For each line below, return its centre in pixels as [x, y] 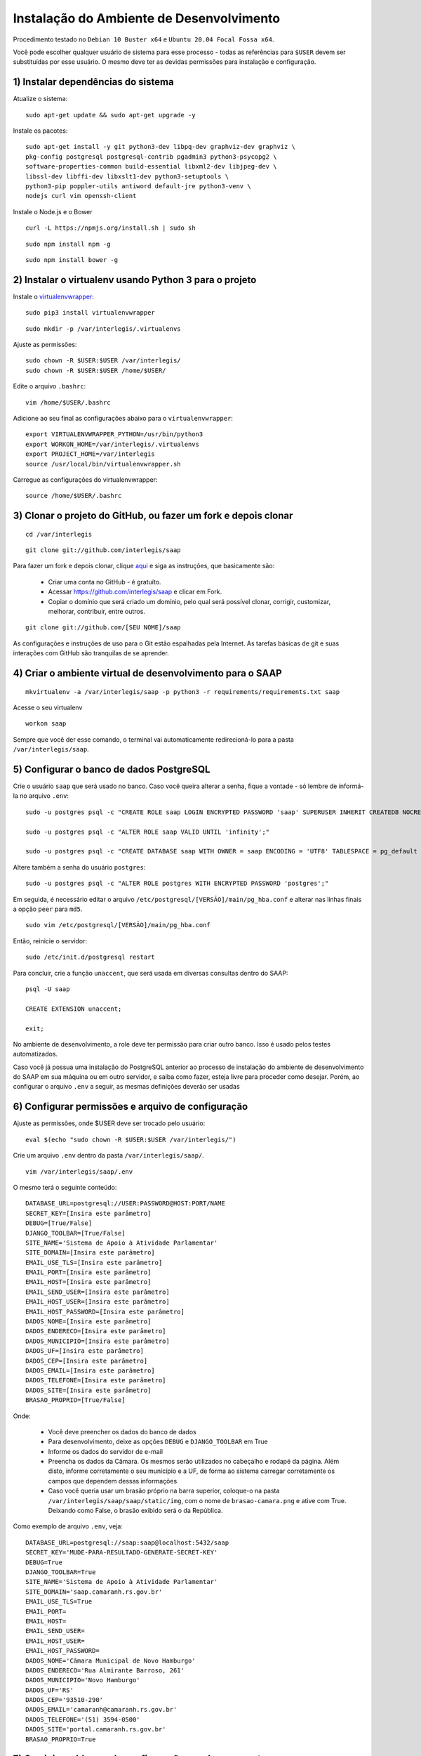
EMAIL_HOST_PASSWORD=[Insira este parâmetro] [105, 1311]
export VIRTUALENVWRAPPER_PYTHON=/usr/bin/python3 [114, 434]
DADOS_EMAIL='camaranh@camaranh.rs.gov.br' [101, 1710]
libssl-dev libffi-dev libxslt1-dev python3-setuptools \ [127, 176]
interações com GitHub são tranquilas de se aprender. [91, 653]
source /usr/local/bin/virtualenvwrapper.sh [103, 464]
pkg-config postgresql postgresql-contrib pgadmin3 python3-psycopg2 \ [151, 157]
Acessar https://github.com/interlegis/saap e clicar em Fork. [135, 592]
